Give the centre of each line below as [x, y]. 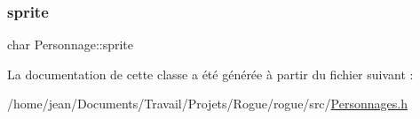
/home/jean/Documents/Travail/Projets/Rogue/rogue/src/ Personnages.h [207, 104]
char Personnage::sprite [71, 45]
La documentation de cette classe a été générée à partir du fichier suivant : [210, 74]
